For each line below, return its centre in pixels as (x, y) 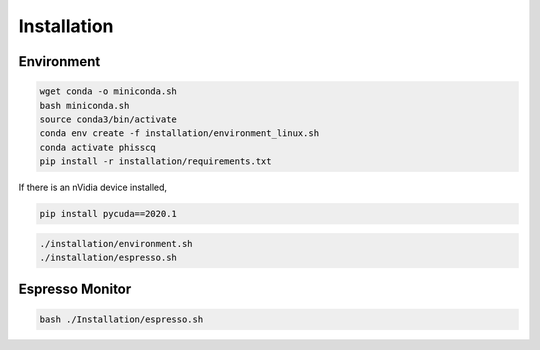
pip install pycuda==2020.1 (108, 214)
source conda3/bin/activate (108, 119)
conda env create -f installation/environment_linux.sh (179, 133)
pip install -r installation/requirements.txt (155, 161)
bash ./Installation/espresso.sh (121, 319)
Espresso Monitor (75, 289)
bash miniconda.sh (84, 105)
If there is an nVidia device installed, (93, 187)
